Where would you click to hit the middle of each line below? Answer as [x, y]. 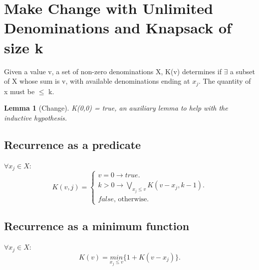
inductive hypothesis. [35, 117]
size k [24, 47]
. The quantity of [225, 81]
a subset [243, 71]
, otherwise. [131, 199]
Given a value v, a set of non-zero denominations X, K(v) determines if [113, 71]
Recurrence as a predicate [73, 144]
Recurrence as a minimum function [97, 226]
